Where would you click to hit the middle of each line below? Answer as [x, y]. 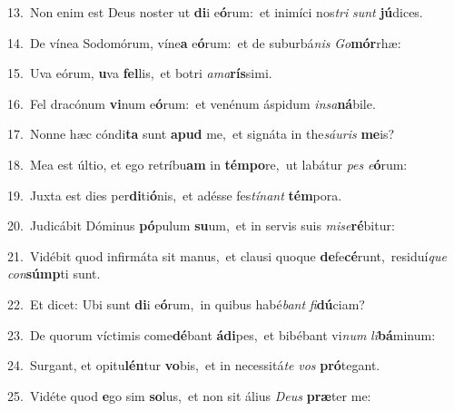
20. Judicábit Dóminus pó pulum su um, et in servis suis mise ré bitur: [201, 225]
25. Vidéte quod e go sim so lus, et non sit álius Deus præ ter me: [189, 395]
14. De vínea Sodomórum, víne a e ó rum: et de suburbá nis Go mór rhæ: [204, 42]
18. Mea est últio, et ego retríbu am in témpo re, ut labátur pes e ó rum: [207, 164]
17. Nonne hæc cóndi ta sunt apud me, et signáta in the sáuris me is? [201, 134]
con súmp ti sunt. [54, 274]
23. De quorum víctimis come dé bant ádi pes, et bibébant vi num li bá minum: [222, 334]
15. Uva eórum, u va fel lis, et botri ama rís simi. [140, 73]
